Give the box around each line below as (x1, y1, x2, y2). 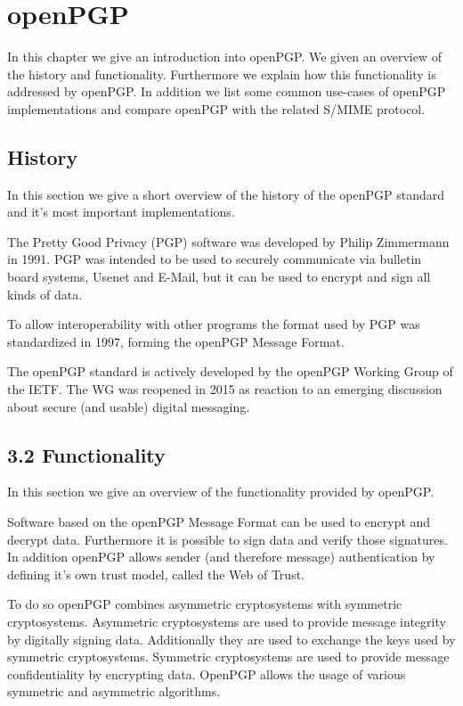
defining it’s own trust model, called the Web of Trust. (7, 564, 305, 583)
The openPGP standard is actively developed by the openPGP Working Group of (7, 362, 453, 381)
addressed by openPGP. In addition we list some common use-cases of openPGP (7, 82, 446, 101)
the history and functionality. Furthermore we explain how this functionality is (7, 64, 436, 83)
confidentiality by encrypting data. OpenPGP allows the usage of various (7, 664, 406, 683)
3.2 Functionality (7, 440, 166, 468)
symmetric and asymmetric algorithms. (7, 682, 221, 701)
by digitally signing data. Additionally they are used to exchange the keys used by (7, 629, 456, 648)
